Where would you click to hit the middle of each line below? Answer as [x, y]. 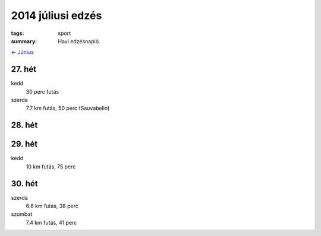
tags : [18, 33]
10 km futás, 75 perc [51, 167]
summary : [24, 41]
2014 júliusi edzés [56, 15]
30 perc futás [43, 91]
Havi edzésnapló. [79, 41]
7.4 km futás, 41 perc [51, 222]
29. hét [24, 144]
